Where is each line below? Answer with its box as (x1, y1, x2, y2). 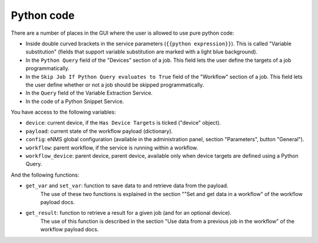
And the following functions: (11, 171, 79, 178)
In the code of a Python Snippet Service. (25, 98, 124, 105)
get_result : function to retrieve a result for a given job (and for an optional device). (25, 209, 232, 217)
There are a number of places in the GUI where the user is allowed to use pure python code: (11, 29, 235, 36)
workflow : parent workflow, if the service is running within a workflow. (25, 144, 198, 151)
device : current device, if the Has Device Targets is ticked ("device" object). (25, 119, 221, 127)
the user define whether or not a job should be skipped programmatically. (25, 81, 204, 88)
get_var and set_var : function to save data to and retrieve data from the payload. (25, 182, 229, 189)
